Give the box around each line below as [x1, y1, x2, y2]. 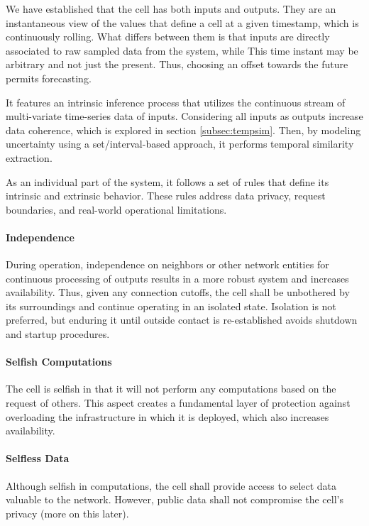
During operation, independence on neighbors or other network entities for [6, 257, 329, 272]
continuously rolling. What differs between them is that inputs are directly [6, 29, 330, 44]
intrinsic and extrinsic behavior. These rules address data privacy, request [6, 188, 326, 203]
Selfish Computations [6, 354, 112, 369]
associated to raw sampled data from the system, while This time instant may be [6, 43, 358, 57]
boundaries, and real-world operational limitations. [6, 202, 227, 217]
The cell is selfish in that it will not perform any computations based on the [6, 381, 336, 396]
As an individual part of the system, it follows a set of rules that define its [6, 174, 329, 189]
